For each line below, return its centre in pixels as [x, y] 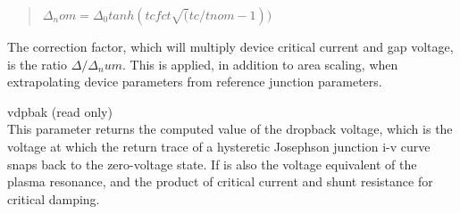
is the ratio [38, 64]
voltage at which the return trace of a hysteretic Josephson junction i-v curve [219, 146]
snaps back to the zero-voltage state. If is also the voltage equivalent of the [212, 164]
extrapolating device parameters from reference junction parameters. [195, 82]
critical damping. [54, 198]
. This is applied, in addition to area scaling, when [260, 64]
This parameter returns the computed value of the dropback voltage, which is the [230, 129]
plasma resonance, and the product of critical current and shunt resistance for [220, 181]
